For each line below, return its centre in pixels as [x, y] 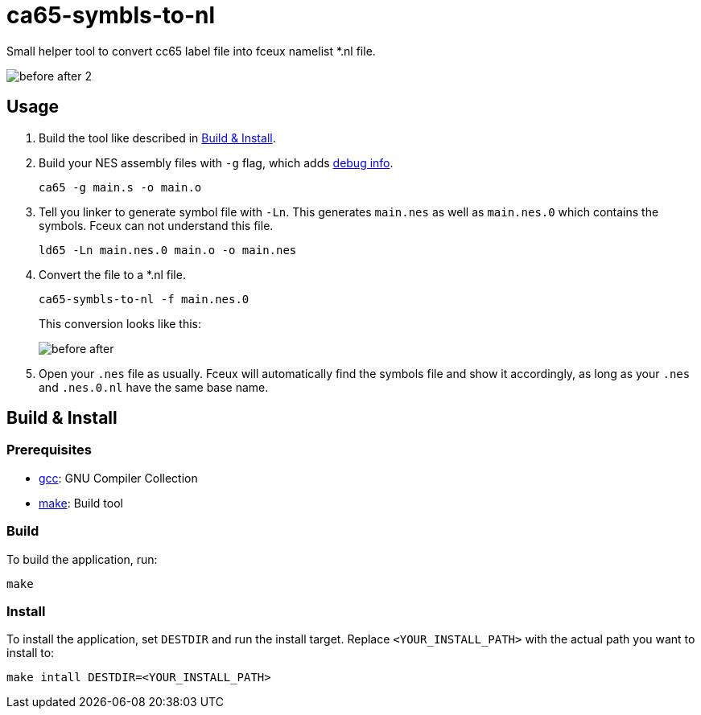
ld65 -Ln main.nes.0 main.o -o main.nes [168, 250]
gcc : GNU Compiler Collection [118, 478]
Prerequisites [49, 450]
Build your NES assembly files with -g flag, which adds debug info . [216, 162]
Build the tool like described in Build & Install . [157, 138]
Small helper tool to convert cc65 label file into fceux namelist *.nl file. [191, 51]
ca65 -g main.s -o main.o [120, 187]
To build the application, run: [82, 559]
